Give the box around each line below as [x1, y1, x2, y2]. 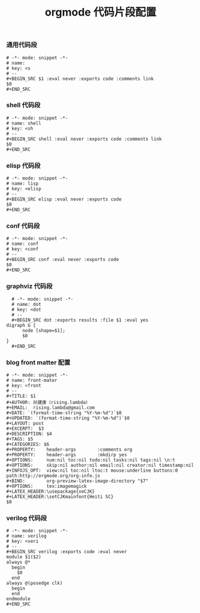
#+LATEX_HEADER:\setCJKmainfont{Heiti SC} [6, 494, 114, 500]
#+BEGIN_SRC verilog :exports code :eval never [6, 549, 128, 555]
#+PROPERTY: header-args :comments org [6, 447, 133, 453]
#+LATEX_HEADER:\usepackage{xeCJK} [6, 488, 95, 494]
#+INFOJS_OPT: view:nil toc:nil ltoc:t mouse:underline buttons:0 [6, 468, 178, 474]
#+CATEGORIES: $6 [6, 441, 50, 448]
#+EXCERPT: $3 [6, 426, 44, 432]
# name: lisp [6, 181, 39, 187]
